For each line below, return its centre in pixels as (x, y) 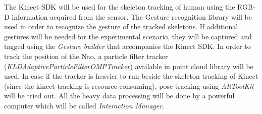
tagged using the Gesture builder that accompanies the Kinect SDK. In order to (127, 46)
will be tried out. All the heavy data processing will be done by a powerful (119, 96)
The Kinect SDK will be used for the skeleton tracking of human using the (120, 7)
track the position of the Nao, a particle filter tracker (86, 56)
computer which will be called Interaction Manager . (84, 105)
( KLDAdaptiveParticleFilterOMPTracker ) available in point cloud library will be (129, 66)
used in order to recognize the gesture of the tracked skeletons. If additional (121, 26)
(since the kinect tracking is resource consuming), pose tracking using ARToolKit (129, 85)
